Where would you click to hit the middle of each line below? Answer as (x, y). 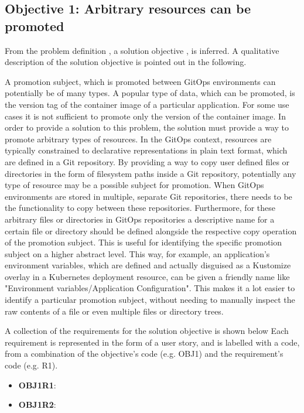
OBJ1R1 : (37, 385)
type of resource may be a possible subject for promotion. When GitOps (134, 185)
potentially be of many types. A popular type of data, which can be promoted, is (150, 93)
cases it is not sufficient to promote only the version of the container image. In (145, 116)
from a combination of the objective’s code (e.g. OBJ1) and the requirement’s (144, 354)
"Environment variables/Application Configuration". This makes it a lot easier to (150, 288)
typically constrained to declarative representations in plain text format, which (146, 150)
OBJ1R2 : (37, 405)
